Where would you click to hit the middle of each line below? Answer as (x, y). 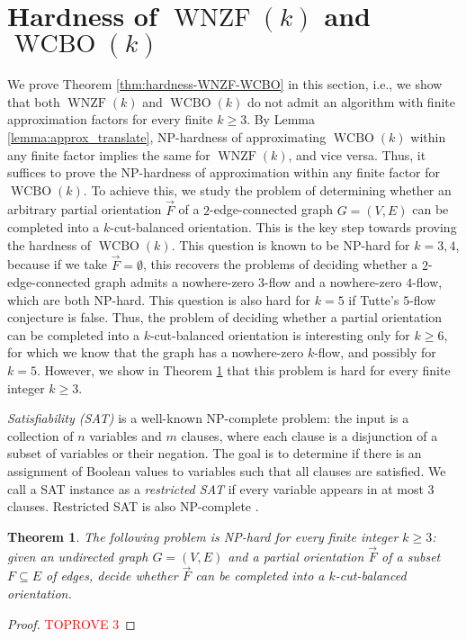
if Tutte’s (374, 299)
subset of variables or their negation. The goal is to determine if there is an (215, 453)
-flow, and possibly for (375, 352)
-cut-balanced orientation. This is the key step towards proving (283, 227)
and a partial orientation (296, 556)
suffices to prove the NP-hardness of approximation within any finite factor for (224, 172)
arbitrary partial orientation (85, 209)
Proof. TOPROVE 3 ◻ (72, 623)
